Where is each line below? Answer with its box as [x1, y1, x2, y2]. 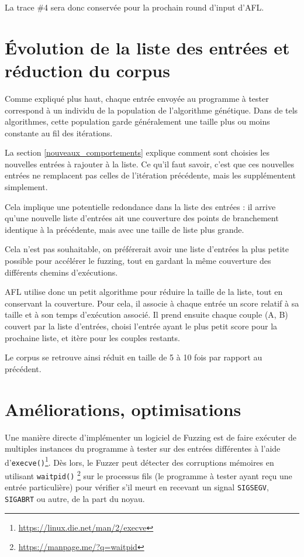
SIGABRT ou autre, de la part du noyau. [5, 492, 145, 504]
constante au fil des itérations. [5, 126, 113, 139]
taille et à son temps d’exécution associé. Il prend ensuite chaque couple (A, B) [5, 308, 288, 321]
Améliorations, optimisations [5, 397, 241, 421]
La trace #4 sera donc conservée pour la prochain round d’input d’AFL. [5, 1, 264, 13]
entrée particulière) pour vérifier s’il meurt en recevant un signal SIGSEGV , [5, 481, 269, 493]
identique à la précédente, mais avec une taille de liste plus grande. [5, 223, 244, 235]
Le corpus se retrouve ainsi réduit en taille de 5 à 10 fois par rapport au [5, 351, 262, 363]
